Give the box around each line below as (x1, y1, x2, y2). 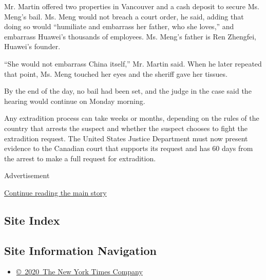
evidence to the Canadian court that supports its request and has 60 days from (4, 143, 253, 154)
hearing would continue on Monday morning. (4, 95, 145, 106)
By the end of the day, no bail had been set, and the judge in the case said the (4, 85, 252, 96)
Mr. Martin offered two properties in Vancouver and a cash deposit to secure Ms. (4, 1, 259, 11)
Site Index (4, 212, 60, 228)
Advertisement (4, 170, 50, 181)
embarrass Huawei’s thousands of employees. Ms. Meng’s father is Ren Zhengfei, (4, 31, 256, 41)
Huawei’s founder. (4, 41, 61, 52)
